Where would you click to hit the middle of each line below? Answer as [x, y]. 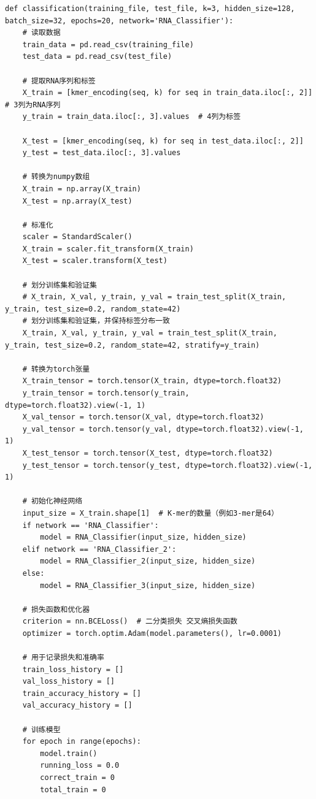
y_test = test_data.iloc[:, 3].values [102, 153]
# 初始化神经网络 [52, 501]
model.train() [69, 753]
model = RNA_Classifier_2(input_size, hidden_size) [148, 561]
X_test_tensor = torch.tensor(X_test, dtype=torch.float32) [148, 453]
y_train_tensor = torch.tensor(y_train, [106, 393]
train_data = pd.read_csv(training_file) [108, 44]
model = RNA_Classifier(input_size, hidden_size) [143, 537]
